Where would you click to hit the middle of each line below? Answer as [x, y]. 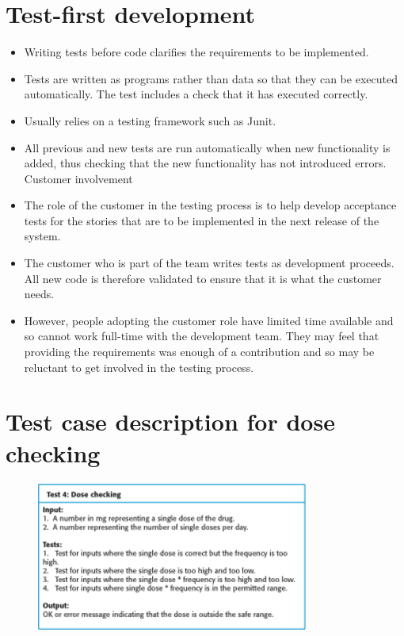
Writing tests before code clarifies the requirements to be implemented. [196, 52]
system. [42, 236]
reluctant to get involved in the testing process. [139, 367]
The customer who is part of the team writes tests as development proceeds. [209, 263]
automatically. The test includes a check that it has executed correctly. [196, 94]
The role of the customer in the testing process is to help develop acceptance [210, 205]
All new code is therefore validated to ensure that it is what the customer [203, 278]
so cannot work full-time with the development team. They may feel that [202, 336]
